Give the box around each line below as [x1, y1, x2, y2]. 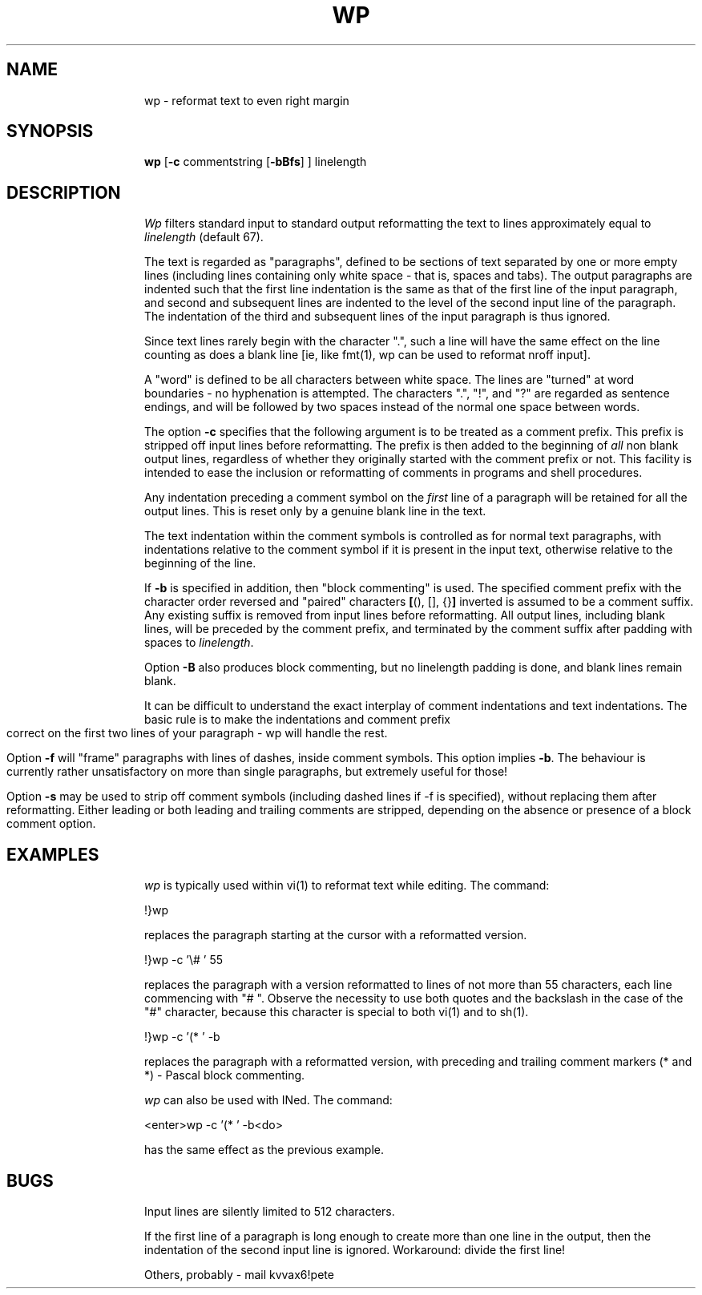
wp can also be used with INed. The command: [144, 1093, 393, 1107]
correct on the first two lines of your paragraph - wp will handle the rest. [6, 726, 388, 740]
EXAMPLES [6, 844, 99, 865]
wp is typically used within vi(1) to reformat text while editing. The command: [144, 878, 550, 893]
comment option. [6, 817, 96, 831]
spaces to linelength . [144, 635, 254, 650]
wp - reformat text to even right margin [144, 93, 349, 107]
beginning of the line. [144, 556, 256, 571]
